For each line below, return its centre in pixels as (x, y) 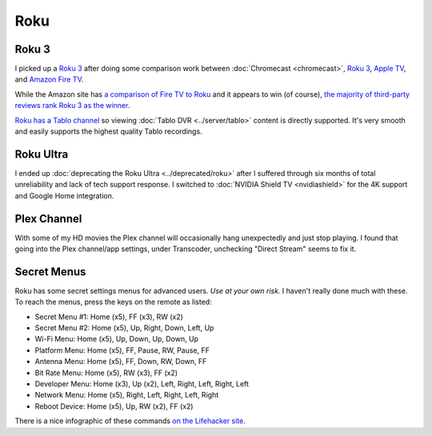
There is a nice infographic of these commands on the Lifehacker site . (130, 421)
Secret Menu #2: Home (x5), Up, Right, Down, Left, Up (124, 328)
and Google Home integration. (64, 195)
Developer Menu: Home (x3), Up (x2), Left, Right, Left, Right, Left (142, 384)
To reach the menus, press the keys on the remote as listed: (113, 302)
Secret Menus (50, 272)
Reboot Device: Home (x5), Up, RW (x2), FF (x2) (114, 406)
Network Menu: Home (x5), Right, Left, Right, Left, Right (127, 395)
